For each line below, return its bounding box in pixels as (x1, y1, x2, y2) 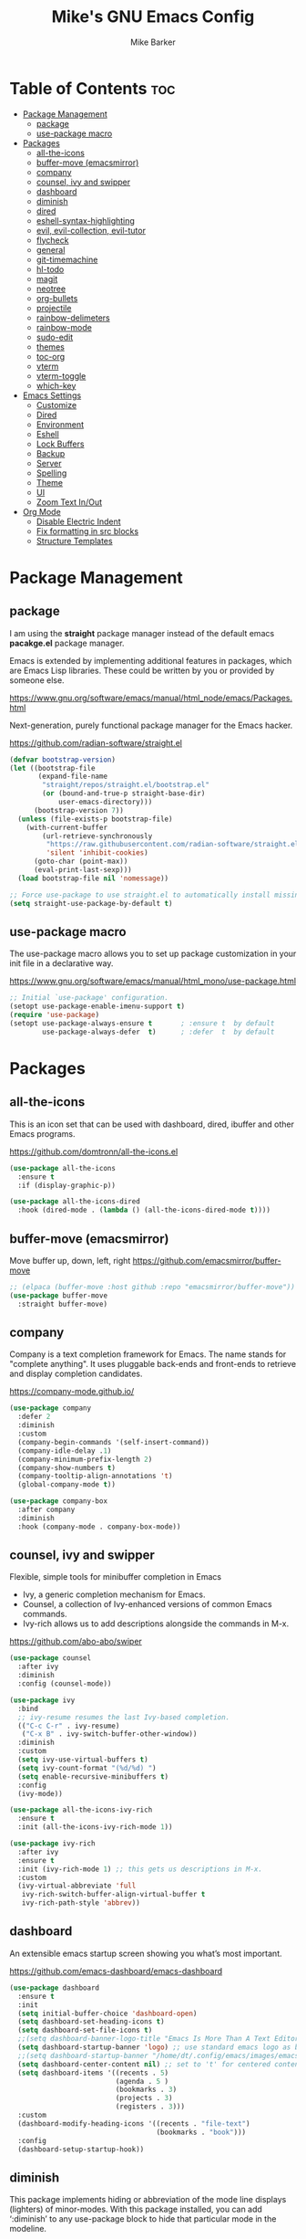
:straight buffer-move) (17, 1299, 107, 1309)
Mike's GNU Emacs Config (51, 6, 255, 27)
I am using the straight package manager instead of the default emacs (9, 627, 275, 638)
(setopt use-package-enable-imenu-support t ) (9, 1002, 185, 1011)
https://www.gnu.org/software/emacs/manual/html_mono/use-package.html (9, 975, 297, 987)
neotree (36, 283, 66, 294)
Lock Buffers (36, 438, 85, 449)
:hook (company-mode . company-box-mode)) (17, 1522, 181, 1531)
